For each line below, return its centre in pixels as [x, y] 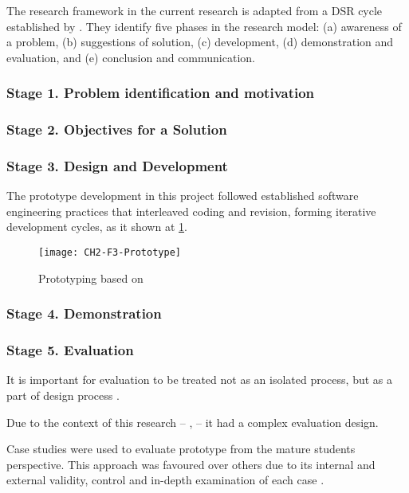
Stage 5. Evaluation [70, 350]
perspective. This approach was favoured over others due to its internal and [191, 464]
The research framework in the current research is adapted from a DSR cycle [195, 10]
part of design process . [63, 395]
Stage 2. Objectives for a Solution [117, 129]
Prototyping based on [91, 278]
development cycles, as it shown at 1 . [97, 227]
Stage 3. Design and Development [117, 165]
